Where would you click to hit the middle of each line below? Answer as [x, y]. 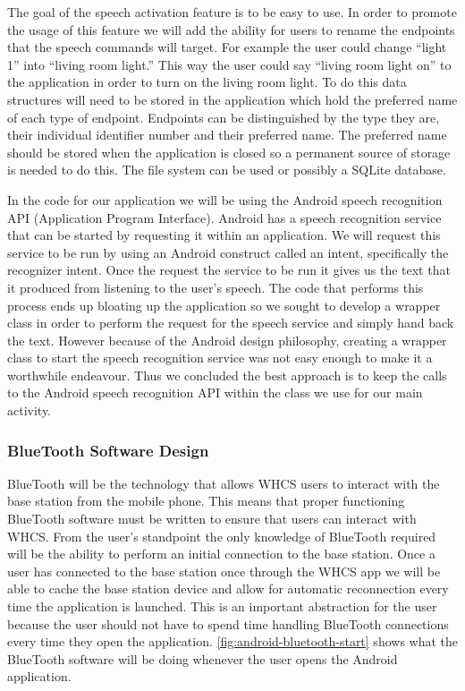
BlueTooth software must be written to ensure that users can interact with [212, 519]
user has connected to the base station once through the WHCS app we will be [224, 571]
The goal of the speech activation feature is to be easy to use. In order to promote [232, 12]
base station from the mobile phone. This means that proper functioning [206, 501]
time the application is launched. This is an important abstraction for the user [222, 606]
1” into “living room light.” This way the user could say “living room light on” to [229, 64]
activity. [30, 410]
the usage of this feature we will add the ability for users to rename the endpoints [231, 29]
